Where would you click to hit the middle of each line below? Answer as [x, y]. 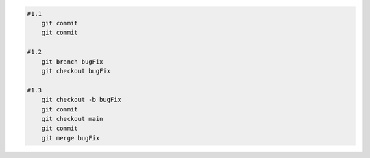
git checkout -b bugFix [81, 100]
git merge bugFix [71, 138]
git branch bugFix [72, 61]
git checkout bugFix [76, 71]
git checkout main [72, 119]
